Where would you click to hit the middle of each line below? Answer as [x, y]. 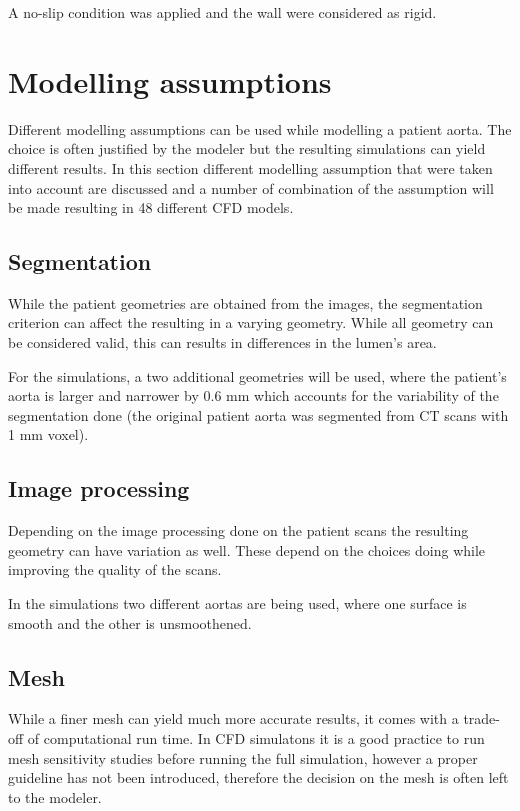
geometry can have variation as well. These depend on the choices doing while [247, 549]
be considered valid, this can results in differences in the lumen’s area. [222, 342]
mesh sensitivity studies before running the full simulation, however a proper [243, 757]
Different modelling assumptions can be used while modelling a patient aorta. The [260, 128]
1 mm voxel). [48, 434]
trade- [481, 718]
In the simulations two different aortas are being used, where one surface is [237, 603]
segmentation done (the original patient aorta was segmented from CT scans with [258, 414]
